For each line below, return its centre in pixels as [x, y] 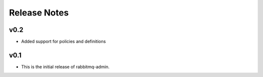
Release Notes [39, 13]
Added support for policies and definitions [64, 42]
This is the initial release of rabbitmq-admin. [65, 67]
